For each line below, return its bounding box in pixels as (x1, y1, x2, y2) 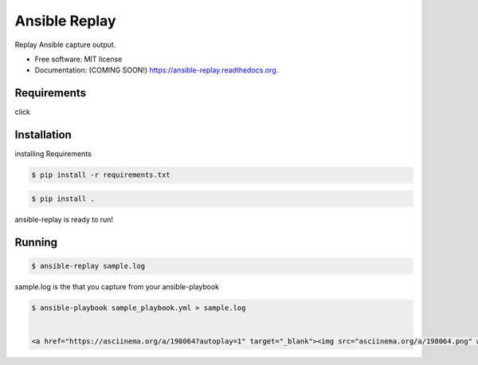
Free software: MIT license (34, 54, 123, 64)
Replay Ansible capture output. (14, 40, 116, 49)
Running (14, 235, 58, 249)
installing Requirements (14, 149, 92, 159)
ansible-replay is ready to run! (14, 214, 114, 224)
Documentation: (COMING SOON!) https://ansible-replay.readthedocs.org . (34, 65, 279, 75)
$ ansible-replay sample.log (31, 261, 146, 270)
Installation (14, 128, 72, 142)
